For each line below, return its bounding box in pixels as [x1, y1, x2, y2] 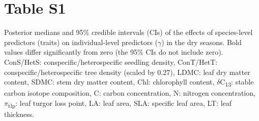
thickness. [4, 108, 35, 119]
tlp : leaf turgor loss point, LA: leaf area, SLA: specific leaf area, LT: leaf [8, 97, 232, 109]
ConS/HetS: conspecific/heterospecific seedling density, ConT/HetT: [4, 56, 218, 67]
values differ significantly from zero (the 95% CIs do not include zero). [4, 47, 223, 57]
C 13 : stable [220, 76, 254, 88]
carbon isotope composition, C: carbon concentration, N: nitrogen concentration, [4, 88, 255, 98]
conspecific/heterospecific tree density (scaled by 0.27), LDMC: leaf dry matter [4, 66, 250, 77]
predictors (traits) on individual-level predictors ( [4, 36, 158, 47]
